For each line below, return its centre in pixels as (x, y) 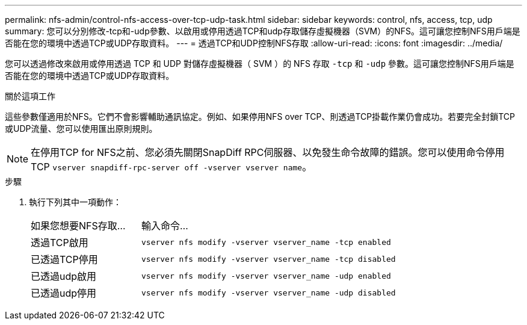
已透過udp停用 (64, 293)
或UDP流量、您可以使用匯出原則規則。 (81, 128)
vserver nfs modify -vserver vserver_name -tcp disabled (268, 259)
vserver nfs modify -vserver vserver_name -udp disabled (268, 292)
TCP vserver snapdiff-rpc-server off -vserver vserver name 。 (171, 167)
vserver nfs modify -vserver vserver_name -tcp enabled (266, 242)
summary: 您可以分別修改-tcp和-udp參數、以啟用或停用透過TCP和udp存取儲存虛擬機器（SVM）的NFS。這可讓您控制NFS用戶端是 (263, 31)
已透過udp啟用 (64, 276)
